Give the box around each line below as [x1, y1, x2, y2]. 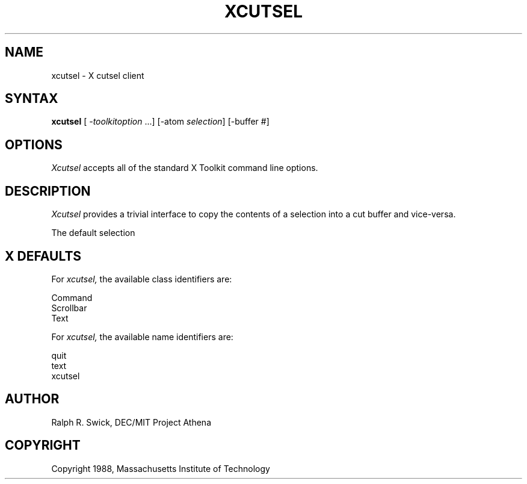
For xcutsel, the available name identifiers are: [51, 331, 233, 342]
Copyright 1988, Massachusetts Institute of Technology [51, 463, 270, 474]
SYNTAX [5, 91, 58, 107]
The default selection [51, 228, 135, 238]
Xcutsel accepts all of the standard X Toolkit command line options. [51, 163, 318, 173]
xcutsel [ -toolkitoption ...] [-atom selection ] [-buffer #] [51, 116, 270, 127]
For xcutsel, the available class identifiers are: [51, 273, 232, 284]
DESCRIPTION [5, 183, 91, 199]
